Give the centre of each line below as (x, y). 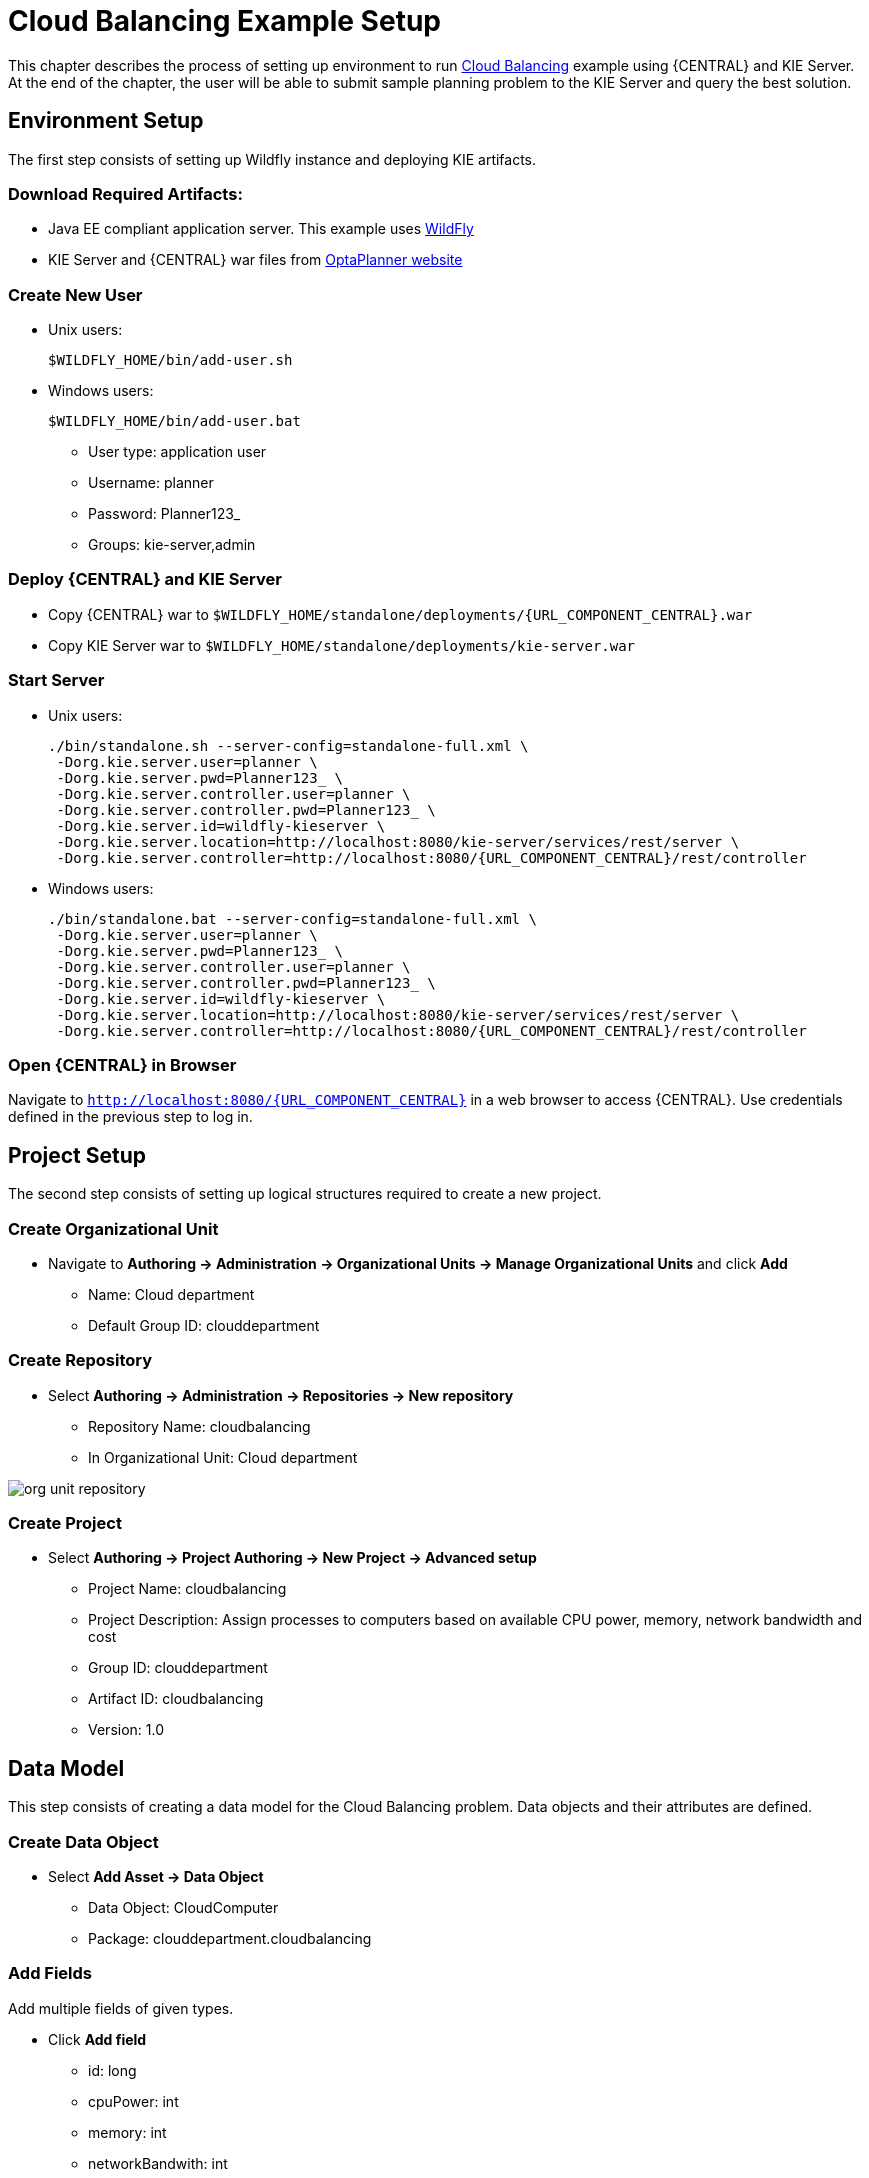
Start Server (56, 680)
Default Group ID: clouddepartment (204, 1325)
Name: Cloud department (171, 1294)
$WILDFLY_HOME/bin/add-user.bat (174, 421)
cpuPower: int (133, 2101)
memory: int (127, 2132)
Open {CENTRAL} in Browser (122, 1064)
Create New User (75, 294)
